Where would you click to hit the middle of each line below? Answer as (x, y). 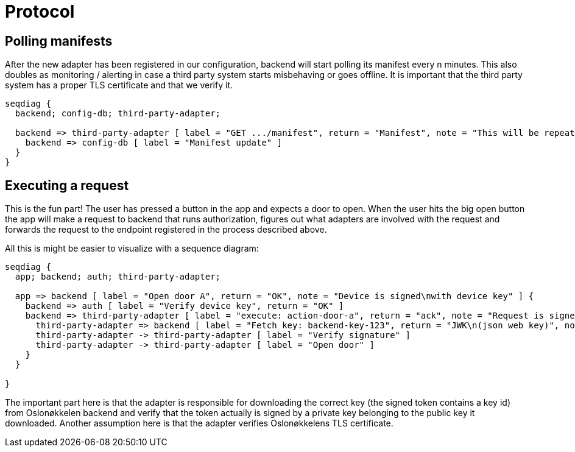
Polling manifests (59, 41)
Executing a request (67, 185)
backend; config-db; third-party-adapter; (118, 114)
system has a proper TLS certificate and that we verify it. (119, 85)
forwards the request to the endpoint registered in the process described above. (166, 230)
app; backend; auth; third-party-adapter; (118, 277)
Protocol (40, 12)
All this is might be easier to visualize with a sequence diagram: (132, 249)
